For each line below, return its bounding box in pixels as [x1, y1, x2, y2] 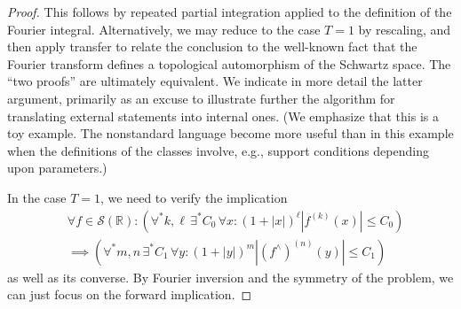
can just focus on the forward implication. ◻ [7, 285, 252, 304]
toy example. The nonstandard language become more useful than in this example [7, 124, 454, 143]
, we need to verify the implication [100, 188, 288, 206]
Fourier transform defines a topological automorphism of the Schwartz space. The [7, 54, 451, 73]
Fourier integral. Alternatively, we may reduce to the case [7, 19, 321, 38]
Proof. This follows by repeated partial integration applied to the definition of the [7, 3, 452, 20]
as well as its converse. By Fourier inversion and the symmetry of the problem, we [7, 267, 454, 286]
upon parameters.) [7, 158, 107, 177]
